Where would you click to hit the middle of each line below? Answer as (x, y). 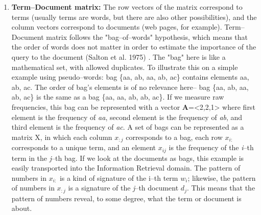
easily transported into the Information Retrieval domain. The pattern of (126, 168)
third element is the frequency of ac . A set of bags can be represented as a (128, 127)
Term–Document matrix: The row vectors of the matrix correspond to (127, 7)
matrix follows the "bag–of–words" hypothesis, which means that (147, 37)
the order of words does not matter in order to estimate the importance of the (134, 47)
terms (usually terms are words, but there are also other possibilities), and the (134, 17)
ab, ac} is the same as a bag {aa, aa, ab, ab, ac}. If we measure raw (118, 97)
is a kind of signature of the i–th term (119, 177)
